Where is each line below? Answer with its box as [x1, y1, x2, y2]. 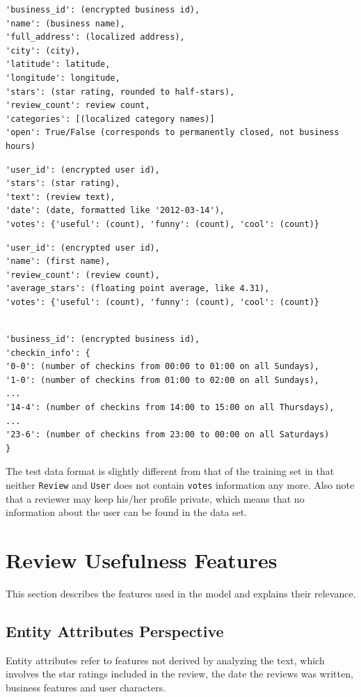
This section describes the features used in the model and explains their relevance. [6, 586, 356, 600]
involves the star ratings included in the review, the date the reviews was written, [6, 666, 353, 681]
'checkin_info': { [6, 347, 90, 358]
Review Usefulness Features [6, 546, 278, 574]
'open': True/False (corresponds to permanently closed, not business [6, 127, 339, 138]
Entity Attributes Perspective [6, 620, 224, 641]
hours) [6, 141, 35, 151]
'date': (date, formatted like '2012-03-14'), [6, 205, 225, 216]
